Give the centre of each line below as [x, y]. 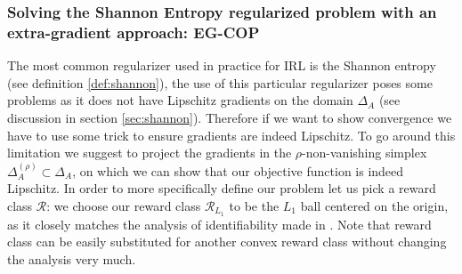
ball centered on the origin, [374, 205]
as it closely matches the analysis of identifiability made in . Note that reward [219, 224]
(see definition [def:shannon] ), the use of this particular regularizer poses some [220, 82]
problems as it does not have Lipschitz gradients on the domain [180, 100]
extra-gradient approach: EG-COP [134, 32]
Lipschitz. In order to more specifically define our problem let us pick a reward [222, 188]
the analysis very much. [72, 258]
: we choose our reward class [124, 205]
